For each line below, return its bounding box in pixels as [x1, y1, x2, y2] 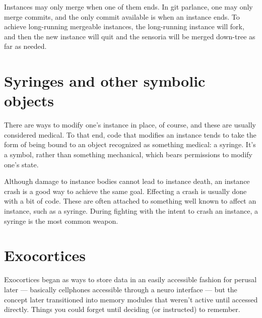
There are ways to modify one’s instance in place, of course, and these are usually [4, 119, 256, 130]
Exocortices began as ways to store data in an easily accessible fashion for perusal [4, 274, 257, 285]
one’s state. [4, 159, 39, 169]
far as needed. [4, 41, 47, 51]
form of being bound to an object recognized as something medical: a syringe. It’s [4, 139, 256, 150]
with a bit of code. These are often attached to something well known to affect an [4, 196, 256, 206]
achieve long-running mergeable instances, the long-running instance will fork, [4, 21, 244, 32]
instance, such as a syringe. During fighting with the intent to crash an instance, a [4, 206, 258, 216]
